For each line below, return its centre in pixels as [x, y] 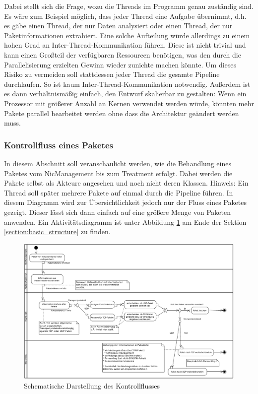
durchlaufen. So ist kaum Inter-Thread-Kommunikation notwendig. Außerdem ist [127, 84]
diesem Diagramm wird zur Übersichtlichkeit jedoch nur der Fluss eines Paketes [125, 202]
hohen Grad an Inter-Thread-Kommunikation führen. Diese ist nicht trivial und [125, 45]
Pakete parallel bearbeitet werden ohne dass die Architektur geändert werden [122, 113]
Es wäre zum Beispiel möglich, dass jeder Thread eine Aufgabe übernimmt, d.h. [125, 16]
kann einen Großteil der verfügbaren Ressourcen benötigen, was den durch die [123, 54]
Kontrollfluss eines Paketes [59, 145]
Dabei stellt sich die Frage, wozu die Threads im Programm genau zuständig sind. [129, 6]
